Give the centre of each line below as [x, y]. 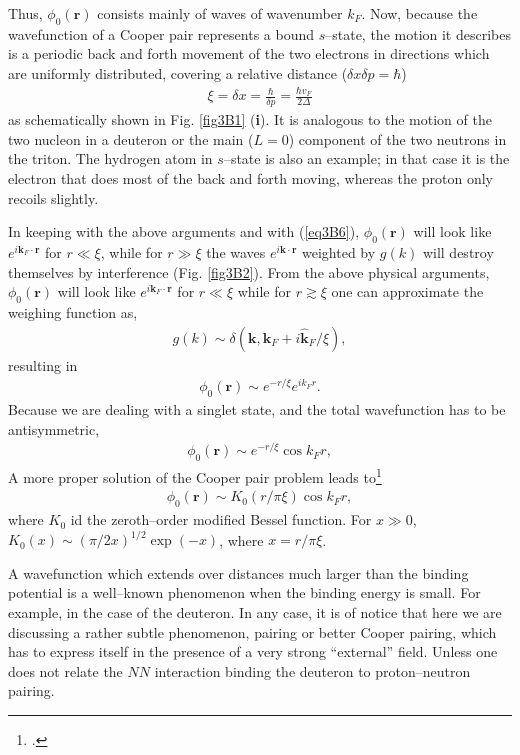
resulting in [43, 364]
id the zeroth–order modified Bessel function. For [221, 519]
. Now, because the [419, 13]
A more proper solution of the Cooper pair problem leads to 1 [195, 475]
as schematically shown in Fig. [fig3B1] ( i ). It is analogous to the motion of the [250, 119]
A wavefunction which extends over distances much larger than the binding [238, 572]
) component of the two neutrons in [397, 138]
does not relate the [65, 670]
